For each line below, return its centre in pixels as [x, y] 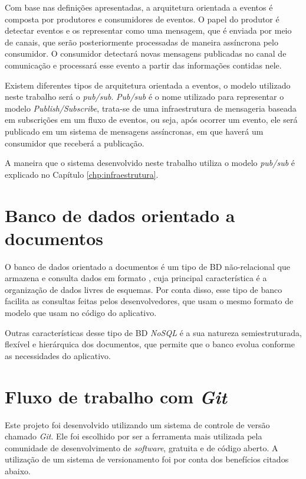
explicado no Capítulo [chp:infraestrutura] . [82, 174]
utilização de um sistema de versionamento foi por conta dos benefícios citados [147, 459]
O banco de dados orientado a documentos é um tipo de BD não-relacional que [147, 266]
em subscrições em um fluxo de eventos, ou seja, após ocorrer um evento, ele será [151, 120]
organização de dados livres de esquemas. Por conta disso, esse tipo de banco [144, 289]
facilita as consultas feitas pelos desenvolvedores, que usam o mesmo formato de [149, 301]
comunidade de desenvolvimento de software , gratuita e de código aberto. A [142, 447]
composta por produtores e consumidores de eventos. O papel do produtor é [142, 19]
